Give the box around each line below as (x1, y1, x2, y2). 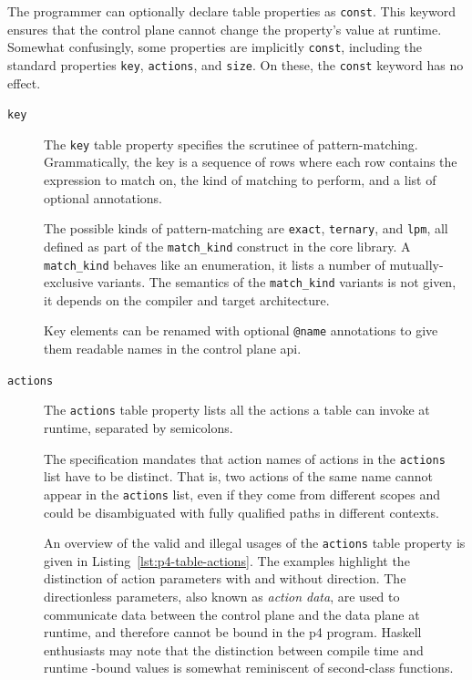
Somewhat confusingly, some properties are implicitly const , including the (7, 37, 423, 57)
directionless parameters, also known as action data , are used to (44, 586, 400, 605)
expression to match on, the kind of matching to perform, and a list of (44, 170, 436, 190)
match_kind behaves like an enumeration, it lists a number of (44, 254, 385, 273)
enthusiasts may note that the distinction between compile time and (44, 640, 424, 659)
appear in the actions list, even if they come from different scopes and (44, 484, 441, 503)
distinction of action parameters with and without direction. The (44, 569, 406, 588)
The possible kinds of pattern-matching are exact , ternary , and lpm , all (44, 219, 448, 238)
